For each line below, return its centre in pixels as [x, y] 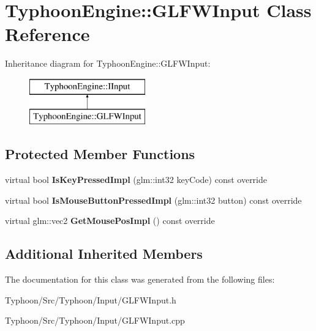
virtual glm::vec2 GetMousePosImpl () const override [110, 221]
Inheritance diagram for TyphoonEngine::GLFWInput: [108, 63]
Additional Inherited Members [104, 254]
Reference [47, 34]
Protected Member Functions [100, 154]
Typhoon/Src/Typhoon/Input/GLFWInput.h [91, 299]
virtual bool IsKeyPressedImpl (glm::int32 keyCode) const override [136, 180]
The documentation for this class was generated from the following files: [140, 279]
